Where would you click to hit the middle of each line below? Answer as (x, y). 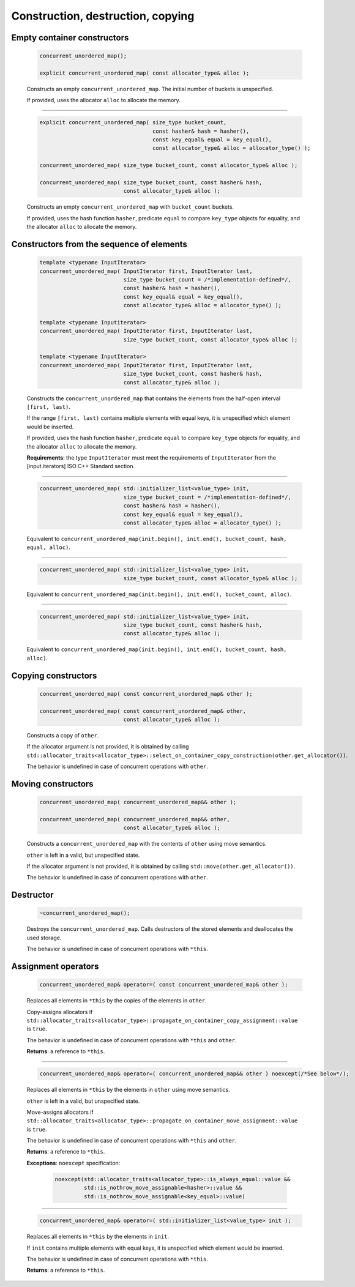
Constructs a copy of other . (63, 735)
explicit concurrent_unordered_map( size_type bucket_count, (133, 123)
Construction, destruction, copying (103, 16)
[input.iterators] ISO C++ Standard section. (80, 466)
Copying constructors (54, 675)
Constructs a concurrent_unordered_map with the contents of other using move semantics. (147, 844)
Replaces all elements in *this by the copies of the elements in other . (117, 1001)
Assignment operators (55, 967)
